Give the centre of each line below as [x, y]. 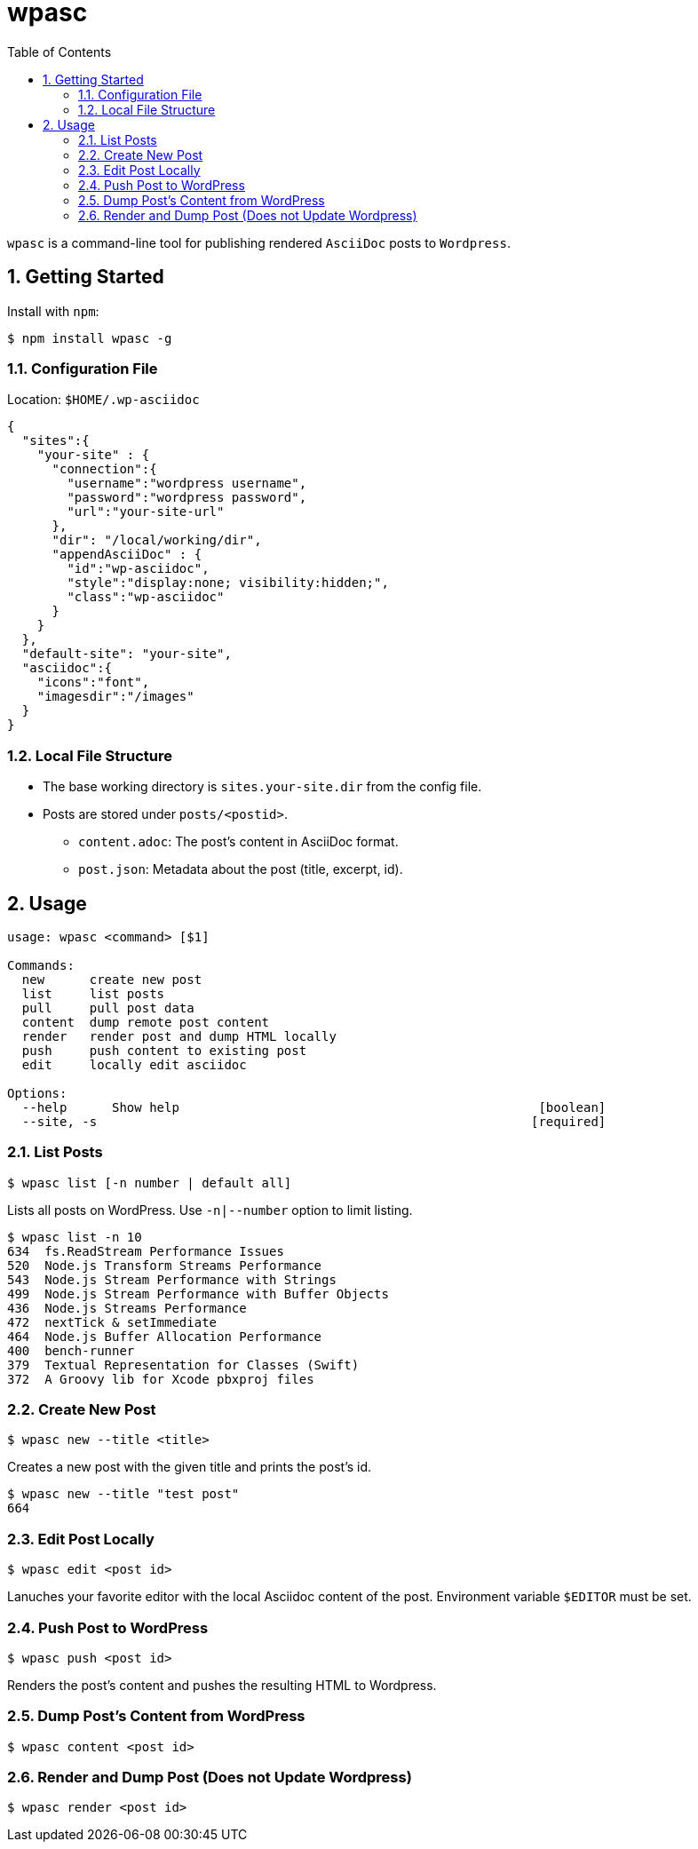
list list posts [93, 993]
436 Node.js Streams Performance [127, 1308]
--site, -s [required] [314, 1121]
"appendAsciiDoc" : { [127, 555]
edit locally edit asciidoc [134, 1064]
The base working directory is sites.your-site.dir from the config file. [262, 787]
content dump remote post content [146, 1022]
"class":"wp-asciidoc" [146, 597]
